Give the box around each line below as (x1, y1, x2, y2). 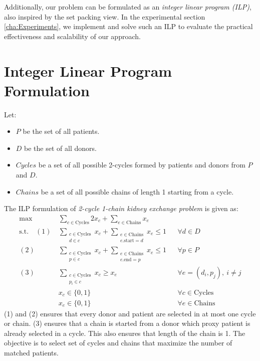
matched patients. (4, 347, 59, 358)
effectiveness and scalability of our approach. (4, 31, 141, 41)
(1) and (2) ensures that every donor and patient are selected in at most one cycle (4, 308, 256, 318)
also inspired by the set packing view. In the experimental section (4, 11, 205, 22)
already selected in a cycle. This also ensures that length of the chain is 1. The (4, 327, 245, 338)
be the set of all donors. (24, 142, 97, 153)
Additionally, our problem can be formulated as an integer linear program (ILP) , (4, 2, 251, 12)
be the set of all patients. (23, 126, 100, 136)
